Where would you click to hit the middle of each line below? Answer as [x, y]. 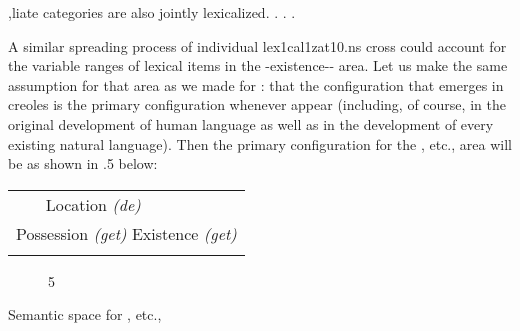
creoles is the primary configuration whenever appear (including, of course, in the [257, 104]
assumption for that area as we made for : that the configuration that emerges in [256, 84]
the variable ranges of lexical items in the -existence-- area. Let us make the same [258, 65]
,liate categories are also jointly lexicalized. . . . [152, 12]
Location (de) [93, 204]
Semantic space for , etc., [85, 314]
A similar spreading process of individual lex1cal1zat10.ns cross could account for [257, 45]
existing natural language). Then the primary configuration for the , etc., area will [260, 143]
